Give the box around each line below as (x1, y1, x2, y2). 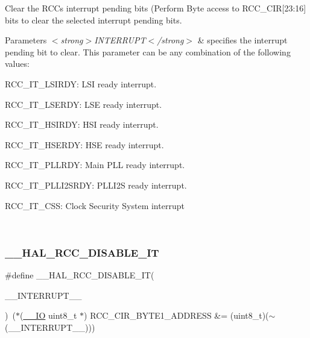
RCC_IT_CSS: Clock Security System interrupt (5, 199, 185, 211)
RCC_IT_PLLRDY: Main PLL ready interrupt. (5, 158, 185, 171)
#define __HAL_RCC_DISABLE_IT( (5, 268, 154, 281)
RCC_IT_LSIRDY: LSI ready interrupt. (5, 77, 157, 90)
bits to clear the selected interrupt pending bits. (5, 13, 182, 26)
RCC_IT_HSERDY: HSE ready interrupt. (5, 138, 164, 151)
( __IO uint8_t (19, 309, 77, 322)
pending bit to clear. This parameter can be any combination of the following (5, 45, 291, 58)
